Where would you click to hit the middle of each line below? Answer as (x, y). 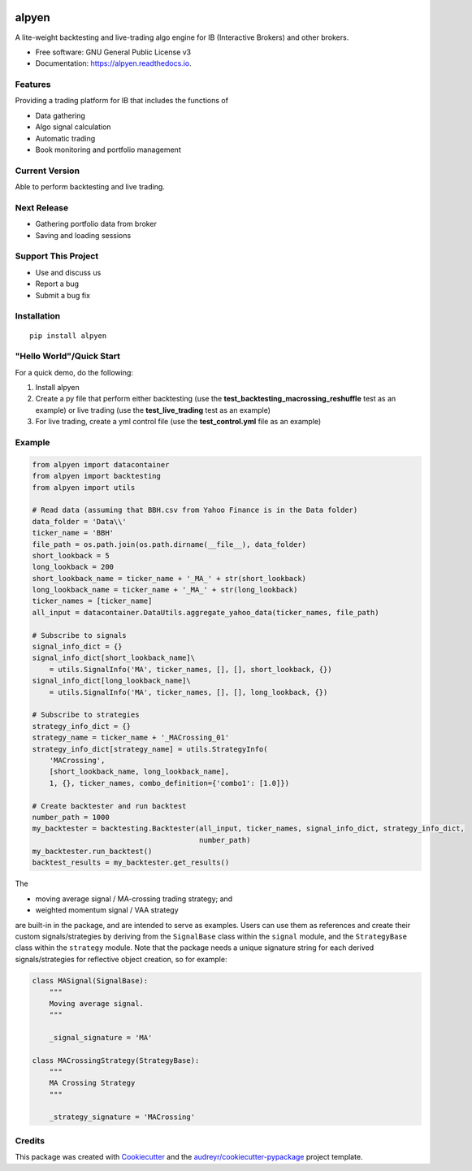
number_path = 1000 (71, 817)
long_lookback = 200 (73, 567)
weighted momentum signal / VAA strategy (107, 910)
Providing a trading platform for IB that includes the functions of (122, 101)
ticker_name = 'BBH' (73, 533)
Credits (30, 1140)
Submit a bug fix (63, 295)
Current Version (48, 171)
